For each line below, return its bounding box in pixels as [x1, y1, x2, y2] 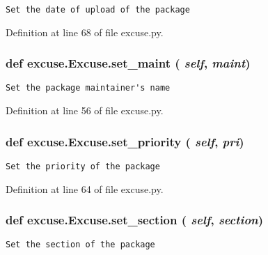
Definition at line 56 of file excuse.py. [6, 103, 164, 118]
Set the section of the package [6, 240, 155, 250]
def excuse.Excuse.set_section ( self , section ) [6, 211, 264, 229]
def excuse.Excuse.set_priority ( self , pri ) [6, 132, 244, 150]
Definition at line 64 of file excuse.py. [6, 181, 164, 196]
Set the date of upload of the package [6, 5, 190, 15]
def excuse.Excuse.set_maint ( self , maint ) [6, 54, 251, 72]
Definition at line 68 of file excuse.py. [6, 24, 164, 39]
